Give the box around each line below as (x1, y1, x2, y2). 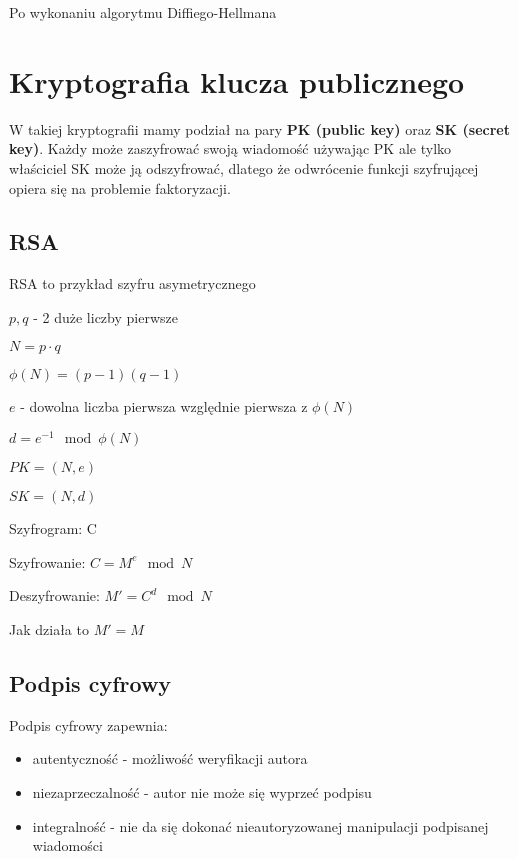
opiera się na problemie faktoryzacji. (9, 177, 231, 198)
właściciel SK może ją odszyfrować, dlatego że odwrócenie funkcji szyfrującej (9, 157, 479, 178)
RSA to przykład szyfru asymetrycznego (9, 273, 256, 294)
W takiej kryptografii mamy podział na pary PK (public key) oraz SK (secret (9, 118, 510, 139)
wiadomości (32, 835, 103, 856)
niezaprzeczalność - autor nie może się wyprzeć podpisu (32, 781, 372, 802)
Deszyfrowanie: (9, 585, 100, 606)
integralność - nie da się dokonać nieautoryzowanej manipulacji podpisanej (32, 815, 489, 836)
